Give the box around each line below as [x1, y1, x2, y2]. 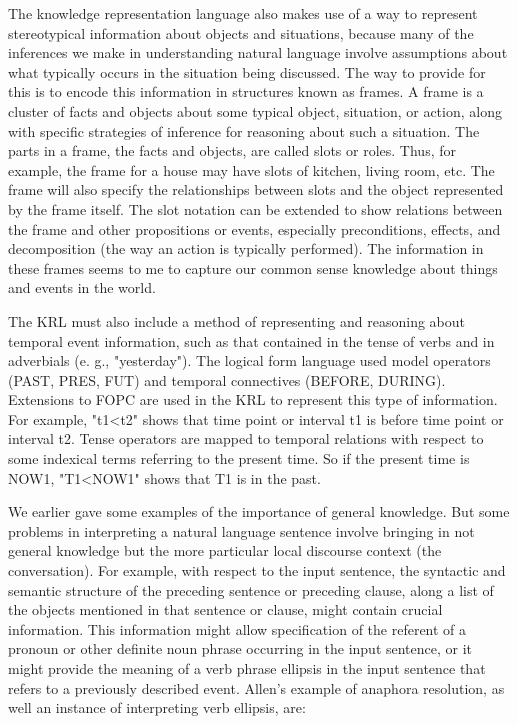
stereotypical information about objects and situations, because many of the [8, 22, 474, 43]
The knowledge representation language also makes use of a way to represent [8, 3, 478, 23]
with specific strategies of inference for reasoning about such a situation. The [8, 120, 480, 141]
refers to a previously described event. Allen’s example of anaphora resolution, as [8, 677, 505, 698]
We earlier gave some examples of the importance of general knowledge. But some [8, 501, 510, 522]
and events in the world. [8, 277, 156, 298]
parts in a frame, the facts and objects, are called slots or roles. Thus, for [8, 140, 456, 161]
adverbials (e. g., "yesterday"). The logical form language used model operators [8, 350, 491, 371]
